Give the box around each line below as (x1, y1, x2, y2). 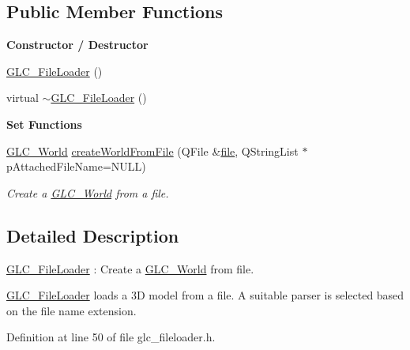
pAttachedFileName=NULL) (6, 158, 146, 175)
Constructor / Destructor (6, 36, 149, 53)
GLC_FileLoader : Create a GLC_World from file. (6, 260, 254, 277)
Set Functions (6, 115, 82, 132)
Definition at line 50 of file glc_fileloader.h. (6, 329, 216, 345)
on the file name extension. (6, 302, 137, 318)
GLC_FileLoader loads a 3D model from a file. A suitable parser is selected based (6, 287, 404, 303)
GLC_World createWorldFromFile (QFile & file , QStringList (6, 142, 299, 159)
